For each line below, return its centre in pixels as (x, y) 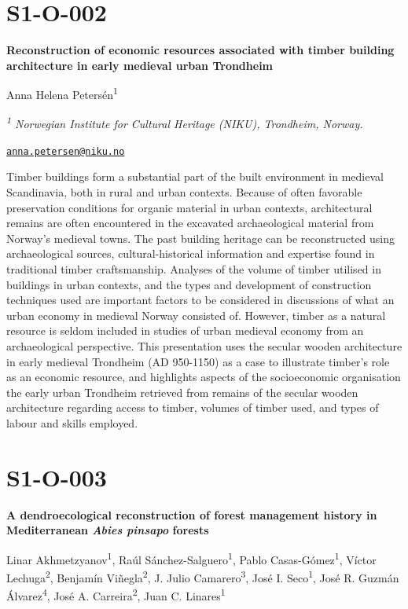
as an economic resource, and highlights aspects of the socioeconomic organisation (204, 377)
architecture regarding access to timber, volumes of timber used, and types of (193, 407)
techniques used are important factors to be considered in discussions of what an (200, 300)
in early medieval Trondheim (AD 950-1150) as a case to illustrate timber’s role (198, 361)
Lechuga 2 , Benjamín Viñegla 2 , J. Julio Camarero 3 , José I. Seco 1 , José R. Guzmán (203, 576)
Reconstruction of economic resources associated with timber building (200, 50)
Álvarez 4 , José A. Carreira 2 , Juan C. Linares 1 (116, 595)
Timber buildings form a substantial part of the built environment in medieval (195, 176)
